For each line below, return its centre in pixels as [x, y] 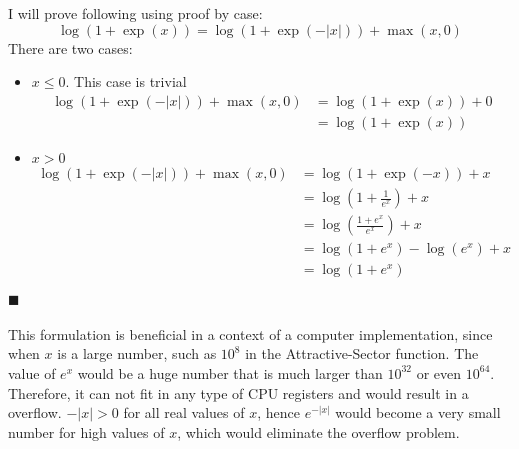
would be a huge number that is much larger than [230, 372]
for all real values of [184, 412]
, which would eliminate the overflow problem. [318, 431]
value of [32, 372]
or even [439, 372]
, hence [278, 412]
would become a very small [418, 412]
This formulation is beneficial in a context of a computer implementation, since [250, 333]
